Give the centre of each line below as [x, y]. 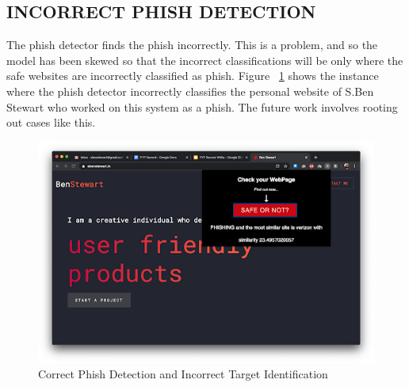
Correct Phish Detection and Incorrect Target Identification [183, 374]
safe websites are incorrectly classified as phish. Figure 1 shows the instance [193, 76]
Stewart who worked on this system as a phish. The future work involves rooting [202, 106]
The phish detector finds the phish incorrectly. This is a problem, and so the [192, 45]
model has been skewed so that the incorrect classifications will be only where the [205, 60]
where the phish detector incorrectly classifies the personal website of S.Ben [190, 91]
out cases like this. [51, 122]
